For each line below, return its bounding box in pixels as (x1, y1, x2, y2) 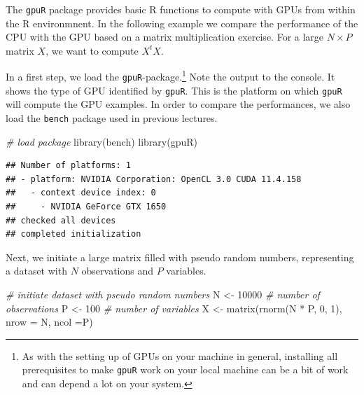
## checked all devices (6, 215, 116, 226)
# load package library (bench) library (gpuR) (6, 134, 197, 148)
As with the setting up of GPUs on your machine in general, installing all (22, 348, 338, 363)
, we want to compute (45, 43, 139, 57)
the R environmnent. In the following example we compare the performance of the (6, 15, 358, 30)
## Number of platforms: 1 (6, 160, 131, 171)
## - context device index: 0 (6, 188, 156, 198)
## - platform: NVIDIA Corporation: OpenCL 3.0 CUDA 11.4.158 (6, 174, 302, 184)
